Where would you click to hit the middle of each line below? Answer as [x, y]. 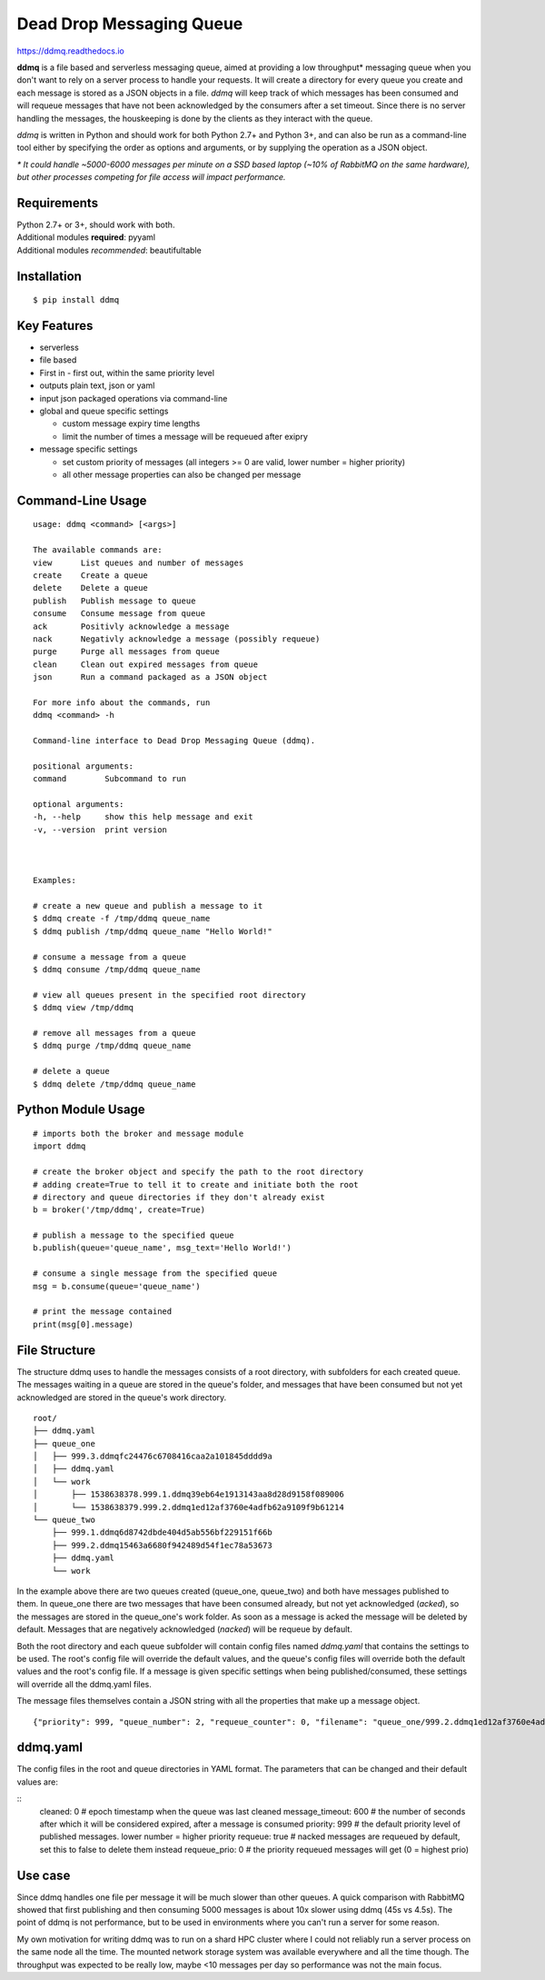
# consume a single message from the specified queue [155, 1274]
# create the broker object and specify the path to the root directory [198, 1172]
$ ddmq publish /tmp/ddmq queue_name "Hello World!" [153, 931]
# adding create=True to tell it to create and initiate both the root [196, 1184]
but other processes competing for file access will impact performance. [151, 177]
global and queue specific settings [104, 411]
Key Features [55, 326]
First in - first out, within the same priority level [127, 373]
